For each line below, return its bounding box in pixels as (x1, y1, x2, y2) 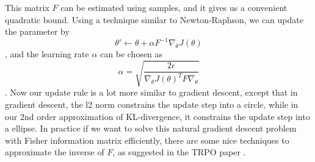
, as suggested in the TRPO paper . (112, 146, 246, 158)
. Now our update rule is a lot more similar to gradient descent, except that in (5, 86, 298, 99)
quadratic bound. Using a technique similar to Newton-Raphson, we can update (5, 13, 303, 26)
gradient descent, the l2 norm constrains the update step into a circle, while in (5, 98, 299, 111)
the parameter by (5, 25, 70, 38)
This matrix (5, 1, 49, 13)
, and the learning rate (5, 48, 89, 60)
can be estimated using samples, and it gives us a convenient (60, 1, 288, 13)
